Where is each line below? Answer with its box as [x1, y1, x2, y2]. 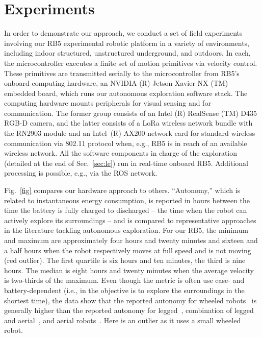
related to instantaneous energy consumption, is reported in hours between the [4, 195, 250, 205]
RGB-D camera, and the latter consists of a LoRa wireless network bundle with [4, 117, 253, 128]
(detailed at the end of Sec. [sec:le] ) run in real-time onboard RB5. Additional [4, 157, 248, 168]
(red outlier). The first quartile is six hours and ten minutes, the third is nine [4, 255, 246, 266]
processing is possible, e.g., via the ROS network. [4, 167, 158, 178]
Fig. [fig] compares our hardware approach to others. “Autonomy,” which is [4, 185, 241, 196]
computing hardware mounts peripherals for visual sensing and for [4, 98, 211, 108]
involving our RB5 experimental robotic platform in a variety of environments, [4, 37, 250, 48]
